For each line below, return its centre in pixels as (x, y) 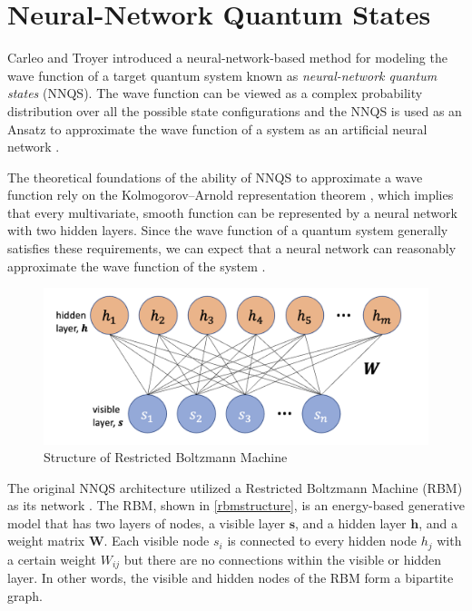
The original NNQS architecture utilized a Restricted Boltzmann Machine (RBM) (235, 487)
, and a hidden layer (351, 522)
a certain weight (52, 559)
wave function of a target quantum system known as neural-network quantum (222, 75)
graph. (25, 595)
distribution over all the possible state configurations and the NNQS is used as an (235, 110)
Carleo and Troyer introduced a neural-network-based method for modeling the (227, 58)
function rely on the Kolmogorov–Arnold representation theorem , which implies (231, 195)
